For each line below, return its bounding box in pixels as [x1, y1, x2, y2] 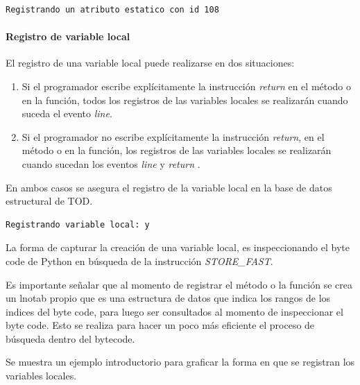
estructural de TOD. [6, 194, 93, 208]
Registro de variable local [6, 29, 130, 44]
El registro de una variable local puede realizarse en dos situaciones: [6, 55, 295, 70]
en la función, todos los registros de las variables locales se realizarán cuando [22, 92, 348, 107]
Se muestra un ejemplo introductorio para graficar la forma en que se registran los [6, 354, 355, 369]
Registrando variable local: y [6, 219, 150, 230]
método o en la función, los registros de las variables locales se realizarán [22, 143, 332, 157]
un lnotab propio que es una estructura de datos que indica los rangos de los [6, 291, 331, 305]
